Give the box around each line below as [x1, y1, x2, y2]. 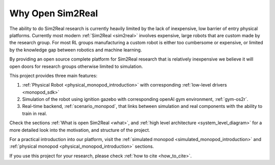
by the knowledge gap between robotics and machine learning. [9, 46, 142, 53]
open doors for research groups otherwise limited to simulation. [9, 63, 143, 69]
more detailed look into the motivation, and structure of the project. [9, 127, 150, 133]
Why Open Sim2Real [9, 8, 98, 19]
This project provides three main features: [9, 72, 98, 78]
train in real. [22, 110, 47, 117]
